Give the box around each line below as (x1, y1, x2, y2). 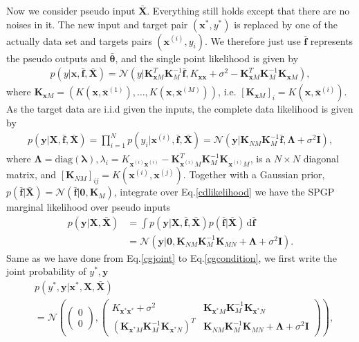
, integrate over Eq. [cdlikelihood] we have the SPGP (113, 184, 335, 199)
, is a (250, 151, 271, 166)
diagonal (303, 151, 339, 166)
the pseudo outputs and (6, 50, 107, 65)
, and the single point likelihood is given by (115, 50, 299, 65)
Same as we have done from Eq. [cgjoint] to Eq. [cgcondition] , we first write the (6, 250, 337, 265)
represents (310, 33, 353, 48)
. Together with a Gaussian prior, (183, 167, 325, 182)
